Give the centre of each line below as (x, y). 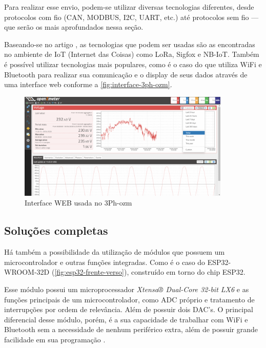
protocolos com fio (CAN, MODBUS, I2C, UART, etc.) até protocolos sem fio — (131, 17)
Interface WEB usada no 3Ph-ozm (78, 203)
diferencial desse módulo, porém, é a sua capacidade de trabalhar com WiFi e (126, 319)
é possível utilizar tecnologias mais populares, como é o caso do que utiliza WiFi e (133, 64)
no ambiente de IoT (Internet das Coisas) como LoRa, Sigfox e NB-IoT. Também (132, 54)
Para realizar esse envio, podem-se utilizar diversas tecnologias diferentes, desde (129, 7)
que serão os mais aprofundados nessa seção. (74, 27)
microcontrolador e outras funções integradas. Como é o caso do (105, 262)
